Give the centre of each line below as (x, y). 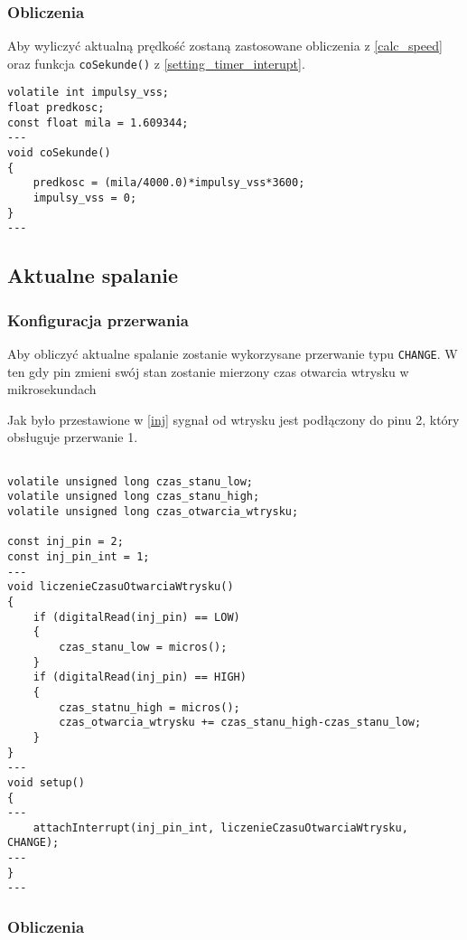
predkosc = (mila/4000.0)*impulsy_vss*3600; (169, 183)
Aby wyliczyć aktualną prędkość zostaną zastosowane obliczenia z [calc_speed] (225, 46)
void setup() (46, 782)
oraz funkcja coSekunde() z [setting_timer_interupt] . (156, 63)
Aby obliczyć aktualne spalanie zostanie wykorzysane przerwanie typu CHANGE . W (233, 354)
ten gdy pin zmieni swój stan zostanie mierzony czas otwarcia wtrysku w (208, 371)
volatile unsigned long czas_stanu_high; (134, 497)
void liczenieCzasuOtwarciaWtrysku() (121, 587)
